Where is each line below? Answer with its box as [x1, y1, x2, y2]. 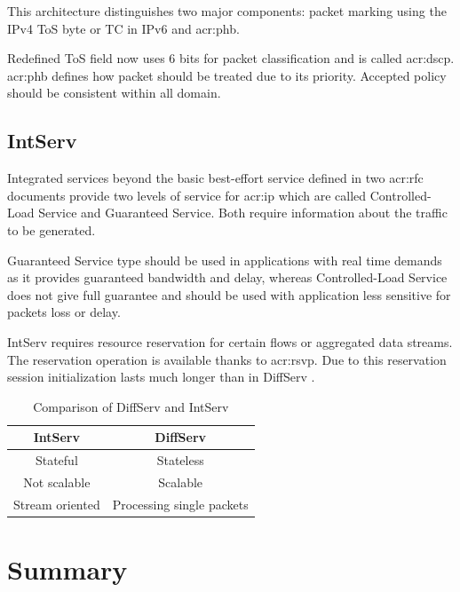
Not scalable [23, 472, 91, 491]
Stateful [35, 451, 78, 470]
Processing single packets [112, 494, 249, 513]
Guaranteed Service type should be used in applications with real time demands [7, 250, 442, 269]
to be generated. [7, 220, 96, 239]
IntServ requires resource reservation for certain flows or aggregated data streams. [7, 332, 453, 351]
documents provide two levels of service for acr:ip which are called [7, 185, 367, 204]
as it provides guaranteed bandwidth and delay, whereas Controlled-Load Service [7, 268, 448, 287]
